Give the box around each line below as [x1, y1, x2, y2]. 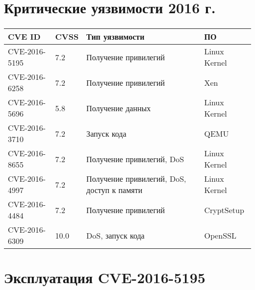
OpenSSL [204, 229, 237, 241]
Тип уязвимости [86, 31, 145, 43]
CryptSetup [204, 204, 244, 216]
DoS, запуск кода [86, 229, 145, 241]
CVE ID [8, 31, 41, 43]
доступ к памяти [86, 184, 143, 196]
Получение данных [86, 102, 151, 114]
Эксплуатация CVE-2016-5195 [4, 267, 205, 288]
